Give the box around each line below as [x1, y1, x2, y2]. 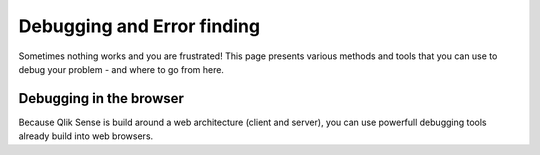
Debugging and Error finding [18, 15, 260, 37]
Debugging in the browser [18, 90, 185, 107]
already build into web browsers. [18, 130, 154, 142]
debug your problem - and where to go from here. [18, 63, 225, 75]
